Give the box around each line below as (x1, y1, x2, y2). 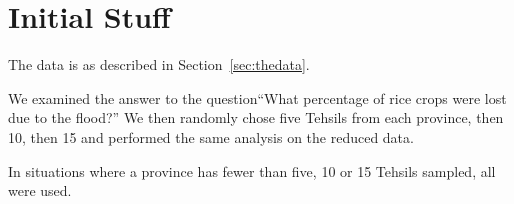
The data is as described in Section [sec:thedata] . (8, 54, 310, 75)
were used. (8, 180, 72, 201)
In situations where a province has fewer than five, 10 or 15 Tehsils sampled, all (8, 160, 496, 181)
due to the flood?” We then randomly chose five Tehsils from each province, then (8, 107, 504, 128)
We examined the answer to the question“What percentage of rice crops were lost (8, 87, 507, 108)
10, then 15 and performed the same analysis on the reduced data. (8, 126, 414, 147)
